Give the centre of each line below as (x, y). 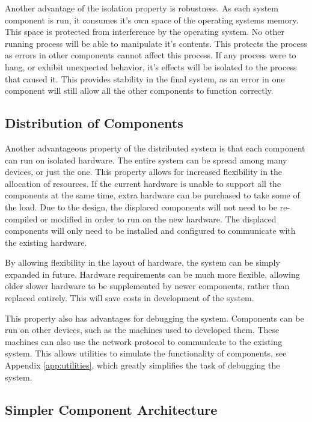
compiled (21, 219)
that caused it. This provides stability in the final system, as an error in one (145, 78)
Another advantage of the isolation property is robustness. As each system (142, 8)
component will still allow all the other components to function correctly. (139, 90)
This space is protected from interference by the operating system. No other (145, 32)
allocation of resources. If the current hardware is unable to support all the (143, 183)
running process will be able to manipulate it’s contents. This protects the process (156, 43)
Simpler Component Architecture (111, 409)
